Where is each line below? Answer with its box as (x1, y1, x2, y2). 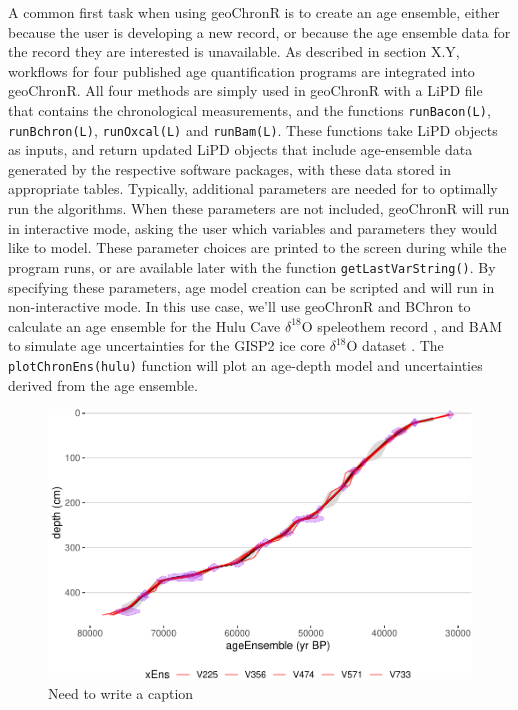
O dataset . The (346, 335, 444, 356)
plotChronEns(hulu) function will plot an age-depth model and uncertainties (8, 354, 483, 375)
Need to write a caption (48, 682, 194, 703)
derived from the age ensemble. (8, 374, 198, 395)
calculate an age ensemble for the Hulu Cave (8, 315, 281, 336)
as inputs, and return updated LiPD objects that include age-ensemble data (8, 139, 473, 160)
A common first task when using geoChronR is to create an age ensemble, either (8, 2, 500, 22)
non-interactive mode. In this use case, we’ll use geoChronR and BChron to (8, 296, 471, 317)
